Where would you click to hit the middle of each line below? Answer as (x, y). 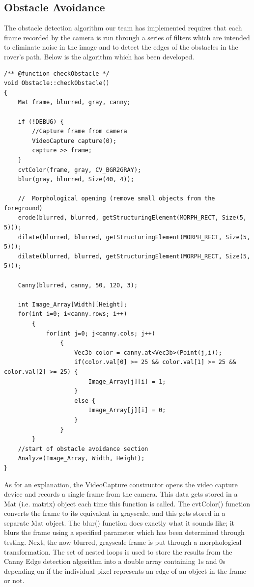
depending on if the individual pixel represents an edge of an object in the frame (125, 571)
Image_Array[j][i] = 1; (127, 381)
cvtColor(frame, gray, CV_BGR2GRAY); (80, 170)
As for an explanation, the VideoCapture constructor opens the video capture (121, 484)
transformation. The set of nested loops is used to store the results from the (118, 551)
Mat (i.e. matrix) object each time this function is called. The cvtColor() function (127, 503)
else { (85, 401)
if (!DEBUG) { (41, 122)
